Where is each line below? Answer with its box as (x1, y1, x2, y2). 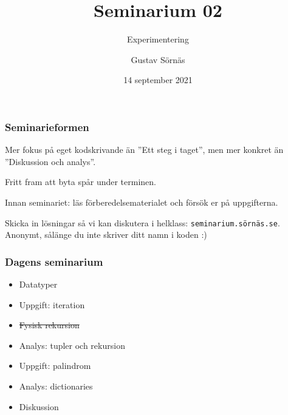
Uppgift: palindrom (19, 359, 91, 372)
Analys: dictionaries (19, 380, 93, 393)
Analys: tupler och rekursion (19, 339, 125, 351)
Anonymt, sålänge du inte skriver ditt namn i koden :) (5, 228, 207, 241)
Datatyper (19, 278, 58, 291)
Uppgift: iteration (19, 298, 85, 311)
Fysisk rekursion (19, 319, 80, 331)
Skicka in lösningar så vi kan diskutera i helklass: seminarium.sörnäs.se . (5, 216, 280, 229)
